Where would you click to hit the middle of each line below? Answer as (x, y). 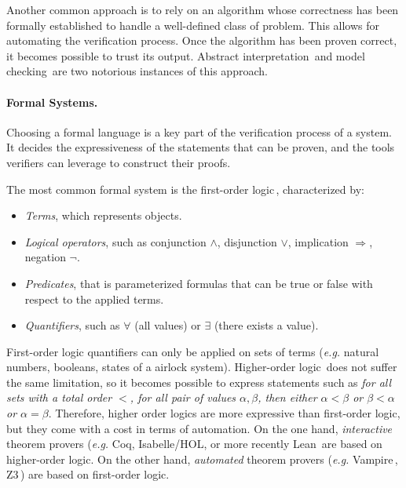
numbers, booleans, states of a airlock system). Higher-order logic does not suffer (202, 367)
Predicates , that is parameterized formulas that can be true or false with (199, 283)
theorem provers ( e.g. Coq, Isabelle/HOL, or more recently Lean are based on (194, 444)
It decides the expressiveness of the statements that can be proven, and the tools (201, 147)
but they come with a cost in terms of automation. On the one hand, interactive (199, 428)
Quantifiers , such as (72, 325)
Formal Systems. (52, 102)
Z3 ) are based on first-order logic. (88, 474)
